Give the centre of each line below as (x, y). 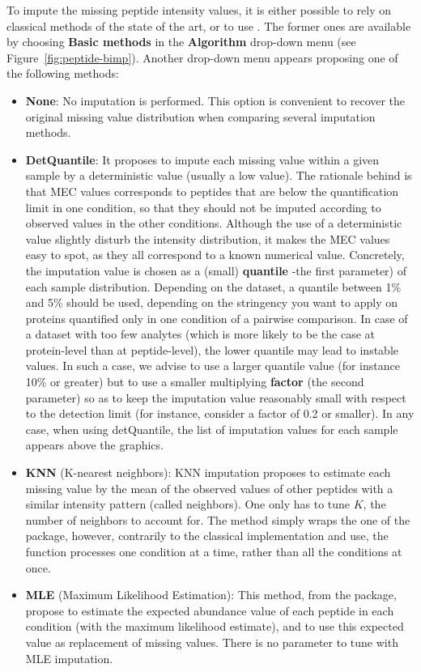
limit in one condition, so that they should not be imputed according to (203, 207)
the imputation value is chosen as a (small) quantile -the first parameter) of (216, 270)
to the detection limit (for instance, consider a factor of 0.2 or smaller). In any (220, 413)
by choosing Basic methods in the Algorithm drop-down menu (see (181, 42)
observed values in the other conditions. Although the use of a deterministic (214, 223)
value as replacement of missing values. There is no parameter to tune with (212, 642)
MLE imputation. (69, 658)
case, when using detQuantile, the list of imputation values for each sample (212, 429)
